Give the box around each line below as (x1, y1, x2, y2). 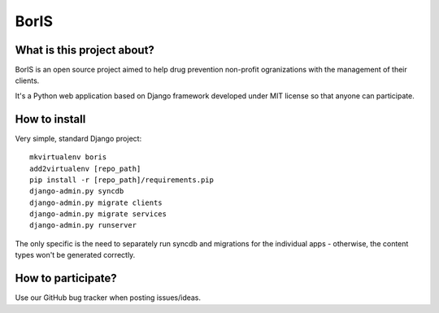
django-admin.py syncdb (29, 187, 124, 196)
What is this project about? (15, 43, 154, 57)
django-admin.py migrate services (29, 210, 167, 219)
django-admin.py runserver (29, 220, 137, 230)
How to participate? (15, 272, 117, 285)
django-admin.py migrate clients (29, 198, 163, 207)
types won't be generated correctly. (15, 250, 136, 260)
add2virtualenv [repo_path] (29, 163, 141, 173)
